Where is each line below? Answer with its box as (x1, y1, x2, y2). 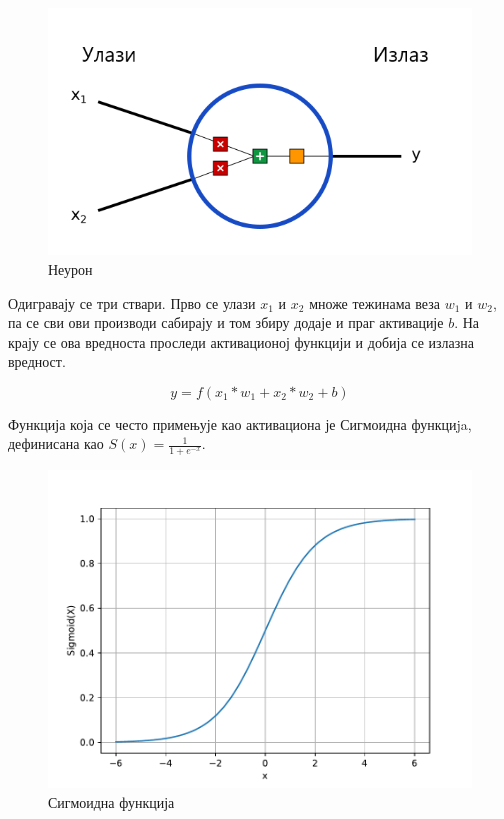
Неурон (48, 258, 93, 279)
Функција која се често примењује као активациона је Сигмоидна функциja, (8, 413, 472, 434)
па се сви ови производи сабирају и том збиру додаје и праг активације (8, 312, 444, 333)
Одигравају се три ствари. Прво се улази (8, 292, 256, 313)
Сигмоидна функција (48, 791, 175, 812)
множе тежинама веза (309, 292, 440, 313)
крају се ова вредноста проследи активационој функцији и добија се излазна (8, 331, 474, 352)
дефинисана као (8, 433, 104, 454)
